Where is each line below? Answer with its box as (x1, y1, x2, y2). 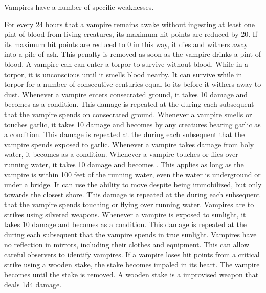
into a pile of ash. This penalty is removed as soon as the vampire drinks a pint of (4, 49, 261, 59)
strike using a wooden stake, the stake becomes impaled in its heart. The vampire (4, 259, 260, 269)
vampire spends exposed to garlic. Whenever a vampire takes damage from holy (4, 139, 254, 149)
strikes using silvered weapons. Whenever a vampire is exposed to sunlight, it (4, 209, 246, 219)
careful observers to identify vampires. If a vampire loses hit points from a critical (4, 249, 260, 260)
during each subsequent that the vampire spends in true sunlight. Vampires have (4, 229, 257, 240)
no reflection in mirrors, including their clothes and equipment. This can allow (4, 239, 250, 250)
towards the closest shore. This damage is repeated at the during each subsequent (4, 189, 260, 199)
